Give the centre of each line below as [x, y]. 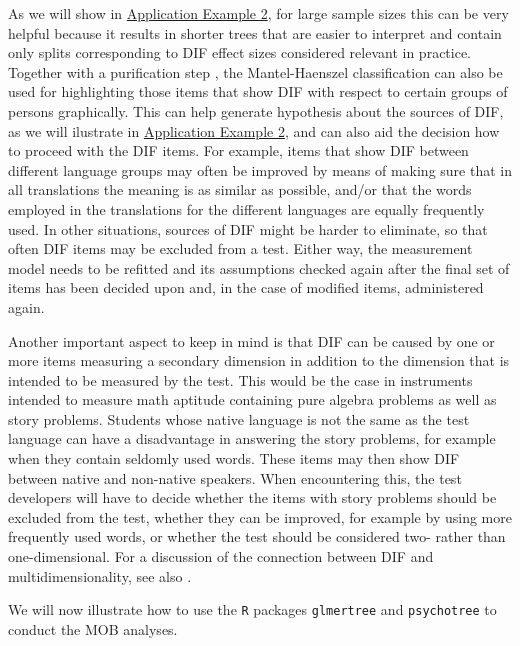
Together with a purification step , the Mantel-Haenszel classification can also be [255, 71]
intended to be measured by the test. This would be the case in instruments [240, 379]
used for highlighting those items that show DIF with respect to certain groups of [258, 91]
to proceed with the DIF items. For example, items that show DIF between [238, 150]
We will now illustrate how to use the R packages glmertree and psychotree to [252, 609]
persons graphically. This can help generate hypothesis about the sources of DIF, [256, 110]
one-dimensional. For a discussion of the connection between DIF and [221, 556]
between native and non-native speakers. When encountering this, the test [235, 477]
